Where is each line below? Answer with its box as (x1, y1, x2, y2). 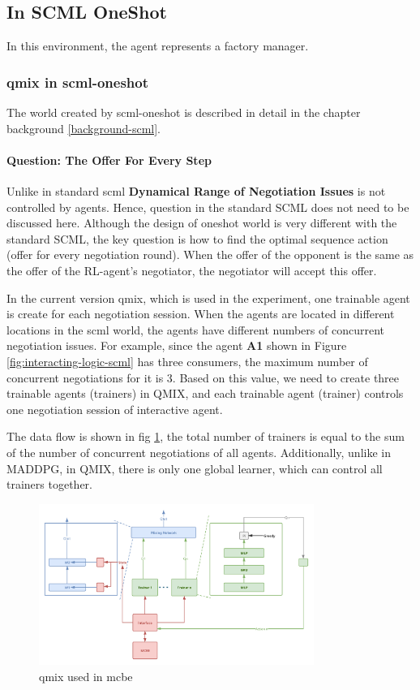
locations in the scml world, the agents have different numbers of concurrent (6, 321, 384, 338)
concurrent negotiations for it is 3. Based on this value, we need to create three (6, 369, 400, 386)
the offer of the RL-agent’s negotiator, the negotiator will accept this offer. (6, 261, 377, 278)
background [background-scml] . (6, 119, 161, 136)
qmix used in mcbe (39, 667, 133, 684)
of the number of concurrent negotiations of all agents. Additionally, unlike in (6, 443, 391, 460)
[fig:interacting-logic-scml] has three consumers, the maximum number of (6, 352, 368, 369)
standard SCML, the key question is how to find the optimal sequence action (6, 230, 388, 247)
